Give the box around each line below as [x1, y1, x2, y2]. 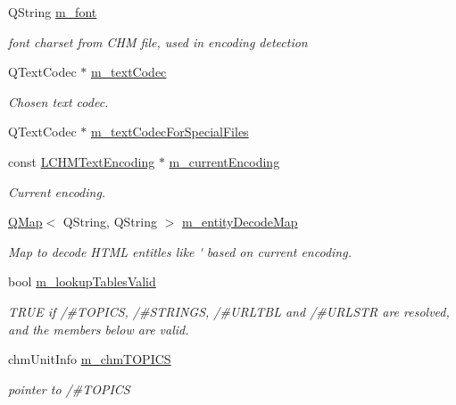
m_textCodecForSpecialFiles [90, 122, 249, 141]
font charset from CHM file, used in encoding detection [8, 32, 308, 51]
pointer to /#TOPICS [8, 379, 130, 398]
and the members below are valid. [8, 319, 189, 338]
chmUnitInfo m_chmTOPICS [8, 350, 171, 368]
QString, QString [62, 212, 157, 231]
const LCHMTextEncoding [8, 152, 155, 170]
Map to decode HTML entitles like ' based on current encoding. [8, 242, 352, 260]
